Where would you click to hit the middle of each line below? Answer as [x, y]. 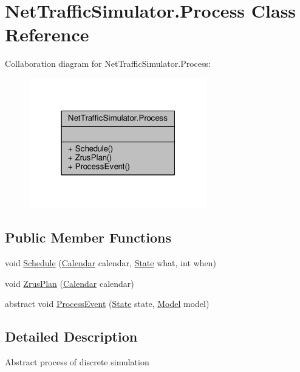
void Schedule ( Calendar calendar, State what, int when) [111, 263]
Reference [47, 34]
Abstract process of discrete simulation [77, 362]
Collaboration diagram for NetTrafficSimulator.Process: [108, 64]
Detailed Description [71, 336]
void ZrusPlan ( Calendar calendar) [70, 283]
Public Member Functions [88, 237]
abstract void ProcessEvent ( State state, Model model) [107, 304]
